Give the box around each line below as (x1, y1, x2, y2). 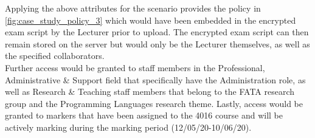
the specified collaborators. (5, 49, 105, 62)
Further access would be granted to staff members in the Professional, (5, 61, 265, 74)
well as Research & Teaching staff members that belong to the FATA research (5, 85, 295, 98)
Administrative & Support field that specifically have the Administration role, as (5, 73, 306, 86)
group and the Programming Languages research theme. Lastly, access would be (5, 97, 303, 109)
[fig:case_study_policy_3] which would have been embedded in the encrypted (5, 13, 296, 26)
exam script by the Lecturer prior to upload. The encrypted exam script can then (5, 26, 309, 38)
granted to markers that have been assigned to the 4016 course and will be (5, 109, 283, 122)
